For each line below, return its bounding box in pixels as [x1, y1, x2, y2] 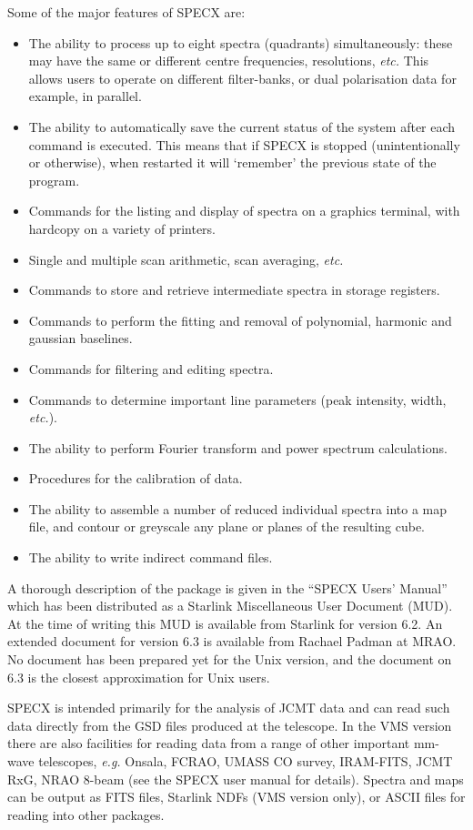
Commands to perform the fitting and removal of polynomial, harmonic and [28, 310, 452, 329]
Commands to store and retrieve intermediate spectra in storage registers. [28, 280, 440, 299]
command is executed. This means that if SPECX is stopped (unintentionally [28, 135, 460, 154]
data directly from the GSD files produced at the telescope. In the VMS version [7, 715, 452, 734]
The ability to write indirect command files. [28, 548, 273, 567]
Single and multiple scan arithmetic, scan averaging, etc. [28, 249, 344, 268]
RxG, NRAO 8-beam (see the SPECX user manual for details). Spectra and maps [7, 769, 464, 788]
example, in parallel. [28, 86, 142, 106]
